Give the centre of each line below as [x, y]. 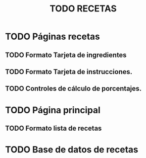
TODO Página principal [53, 110]
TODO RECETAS [83, 9]
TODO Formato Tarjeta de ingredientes [66, 55]
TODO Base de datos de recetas [72, 150]
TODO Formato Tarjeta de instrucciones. [69, 72]
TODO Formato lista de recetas [53, 128]
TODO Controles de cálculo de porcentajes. [73, 89]
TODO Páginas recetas [53, 37]
